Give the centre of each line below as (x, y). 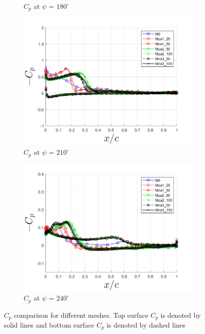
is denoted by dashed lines (146, 325)
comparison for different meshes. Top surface (81, 315)
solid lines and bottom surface (49, 325)
